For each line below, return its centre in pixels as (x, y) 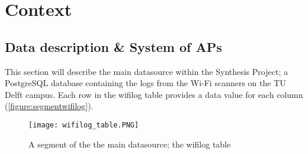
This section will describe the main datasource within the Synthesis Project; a (146, 71)
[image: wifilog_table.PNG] (84, 125)
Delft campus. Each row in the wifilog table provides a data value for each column (154, 94)
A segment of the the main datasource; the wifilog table (130, 144)
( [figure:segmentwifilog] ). (49, 106)
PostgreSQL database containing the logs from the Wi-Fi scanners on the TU (145, 83)
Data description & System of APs (113, 46)
